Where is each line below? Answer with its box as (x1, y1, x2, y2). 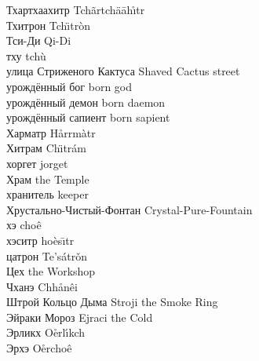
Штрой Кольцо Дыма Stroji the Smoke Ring (6, 294, 218, 310)
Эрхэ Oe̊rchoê (6, 340, 72, 356)
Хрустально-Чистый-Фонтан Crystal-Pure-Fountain (6, 201, 253, 217)
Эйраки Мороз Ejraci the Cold (6, 308, 153, 325)
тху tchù (6, 47, 46, 64)
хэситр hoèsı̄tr (6, 232, 75, 248)
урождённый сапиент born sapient (6, 109, 170, 126)
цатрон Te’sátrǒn (6, 247, 88, 264)
